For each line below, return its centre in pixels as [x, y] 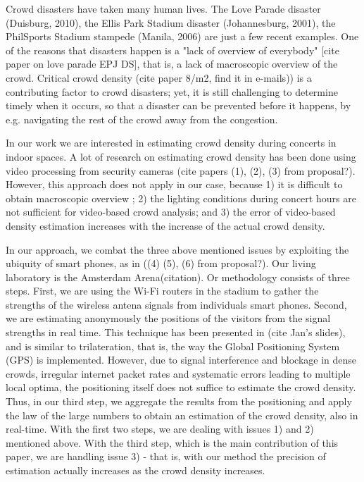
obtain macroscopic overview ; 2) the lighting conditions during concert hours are [181, 198]
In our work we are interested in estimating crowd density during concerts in [171, 143]
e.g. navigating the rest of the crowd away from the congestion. [142, 119]
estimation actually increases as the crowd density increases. [136, 470]
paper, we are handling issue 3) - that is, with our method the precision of [166, 456]
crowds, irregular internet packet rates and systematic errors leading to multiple [178, 373]
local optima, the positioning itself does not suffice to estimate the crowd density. [181, 387]
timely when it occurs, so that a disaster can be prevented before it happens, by [178, 105]
